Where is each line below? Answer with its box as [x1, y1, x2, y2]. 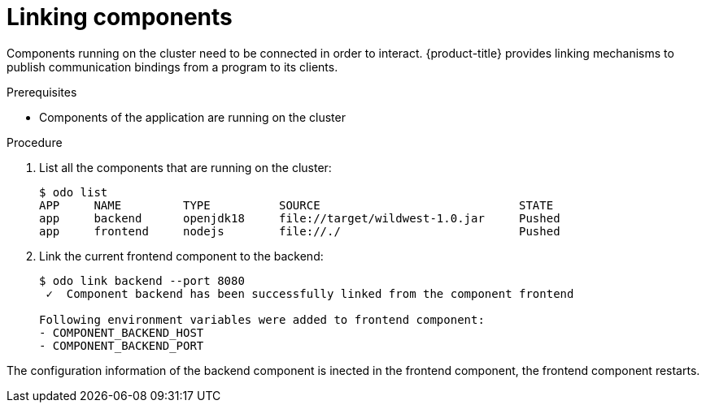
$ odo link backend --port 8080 [39, 273, 245, 287]
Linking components [7, 3, 233, 31]
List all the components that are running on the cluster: [39, 160, 332, 174]
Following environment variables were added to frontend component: [39, 312, 485, 326]
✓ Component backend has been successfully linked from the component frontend [46, 286, 574, 300]
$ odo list [39, 185, 108, 199]
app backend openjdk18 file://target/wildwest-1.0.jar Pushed [39, 211, 560, 225]
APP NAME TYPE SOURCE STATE [39, 198, 554, 212]
